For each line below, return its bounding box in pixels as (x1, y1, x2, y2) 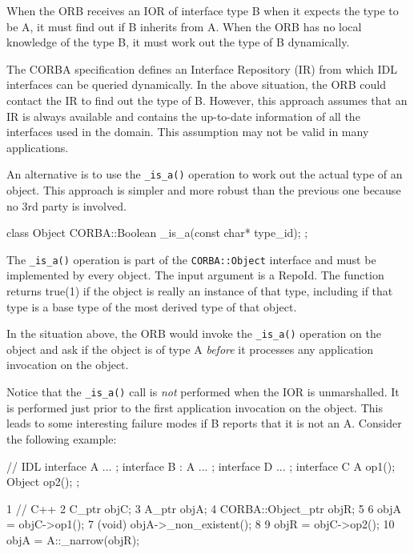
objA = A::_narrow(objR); (6, 531, 139, 548)
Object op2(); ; (6, 473, 80, 490)
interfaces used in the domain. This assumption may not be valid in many (6, 123, 369, 140)
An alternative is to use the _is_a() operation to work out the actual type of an (6, 166, 403, 183)
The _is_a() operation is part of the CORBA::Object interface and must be (6, 251, 376, 267)
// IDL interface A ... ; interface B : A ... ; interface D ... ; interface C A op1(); (6, 457, 396, 474)
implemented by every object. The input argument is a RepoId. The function (6, 267, 384, 283)
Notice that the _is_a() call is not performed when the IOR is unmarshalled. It (6, 383, 400, 400)
